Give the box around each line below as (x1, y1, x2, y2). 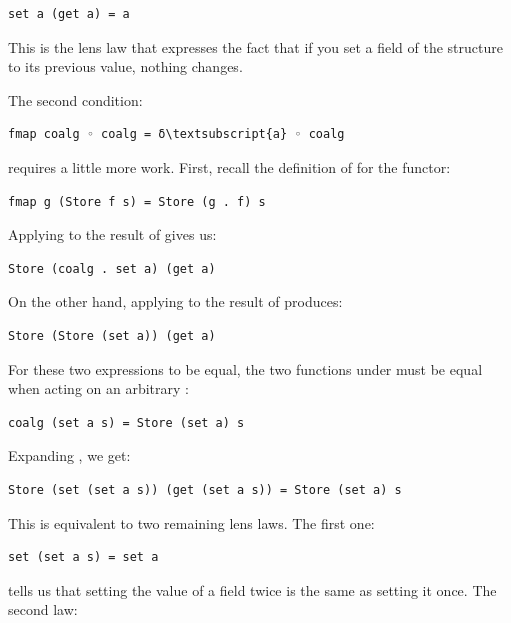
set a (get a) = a (8, 7, 130, 21)
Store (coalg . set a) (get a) (8, 261, 216, 276)
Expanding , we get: (8, 445, 131, 466)
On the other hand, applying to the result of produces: (8, 291, 343, 312)
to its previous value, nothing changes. (8, 56, 243, 77)
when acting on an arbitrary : (8, 378, 189, 399)
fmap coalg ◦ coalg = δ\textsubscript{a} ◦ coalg (8, 127, 345, 142)
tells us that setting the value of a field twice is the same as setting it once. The (8, 579, 497, 600)
